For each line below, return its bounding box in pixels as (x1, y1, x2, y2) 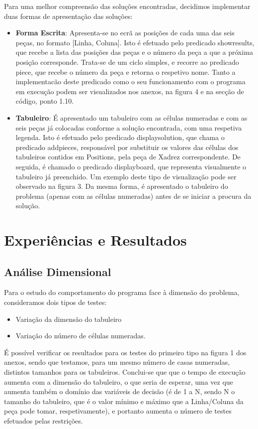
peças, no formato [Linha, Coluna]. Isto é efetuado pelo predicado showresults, (15, 37, 255, 47)
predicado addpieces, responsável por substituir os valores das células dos (15, 142, 239, 152)
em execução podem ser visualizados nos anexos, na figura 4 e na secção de (15, 86, 244, 96)
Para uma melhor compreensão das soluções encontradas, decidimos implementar (4, 1, 251, 11)
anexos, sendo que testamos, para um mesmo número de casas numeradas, (4, 357, 230, 367)
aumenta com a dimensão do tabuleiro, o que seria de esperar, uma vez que (4, 376, 233, 387)
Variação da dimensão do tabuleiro (15, 313, 122, 324)
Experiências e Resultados (4, 230, 187, 250)
